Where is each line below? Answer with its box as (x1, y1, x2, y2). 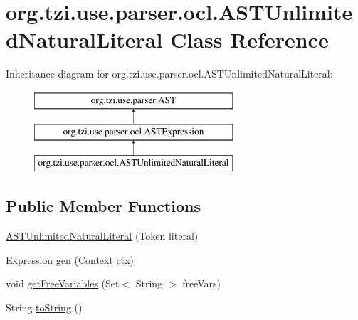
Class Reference (170, 25, 329, 54)
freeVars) (182, 276, 221, 291)
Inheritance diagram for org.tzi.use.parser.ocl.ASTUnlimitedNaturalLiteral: (6, 66, 333, 81)
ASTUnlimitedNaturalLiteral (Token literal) (6, 228, 199, 243)
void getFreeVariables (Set (6, 276, 120, 291)
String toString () (6, 299, 83, 314)
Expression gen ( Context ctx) (6, 252, 135, 267)
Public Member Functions (6, 195, 201, 217)
